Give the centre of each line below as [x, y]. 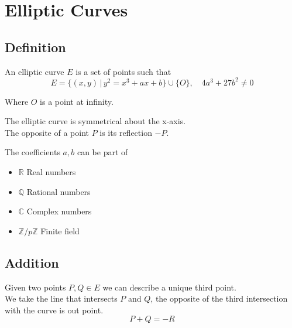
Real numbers [51, 172]
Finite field [60, 230]
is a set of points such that [123, 71]
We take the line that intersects [61, 298]
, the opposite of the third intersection [219, 298]
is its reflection [126, 132]
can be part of [102, 152]
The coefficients [32, 152]
